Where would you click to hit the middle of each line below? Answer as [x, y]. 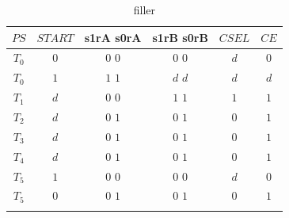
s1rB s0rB [180, 37]
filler [144, 10]
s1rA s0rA [113, 37]
